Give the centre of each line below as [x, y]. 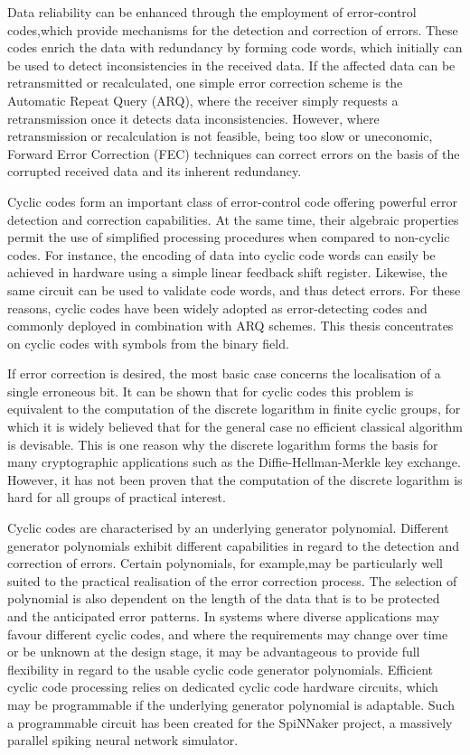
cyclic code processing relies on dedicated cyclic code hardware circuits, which [223, 687]
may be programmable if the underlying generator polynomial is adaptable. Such [231, 704]
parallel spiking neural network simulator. [123, 740]
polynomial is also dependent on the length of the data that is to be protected [224, 598]
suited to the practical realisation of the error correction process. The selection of [232, 580]
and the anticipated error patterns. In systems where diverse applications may [223, 616]
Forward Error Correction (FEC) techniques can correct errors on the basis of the [234, 153]
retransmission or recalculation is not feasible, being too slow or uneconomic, [220, 136]
